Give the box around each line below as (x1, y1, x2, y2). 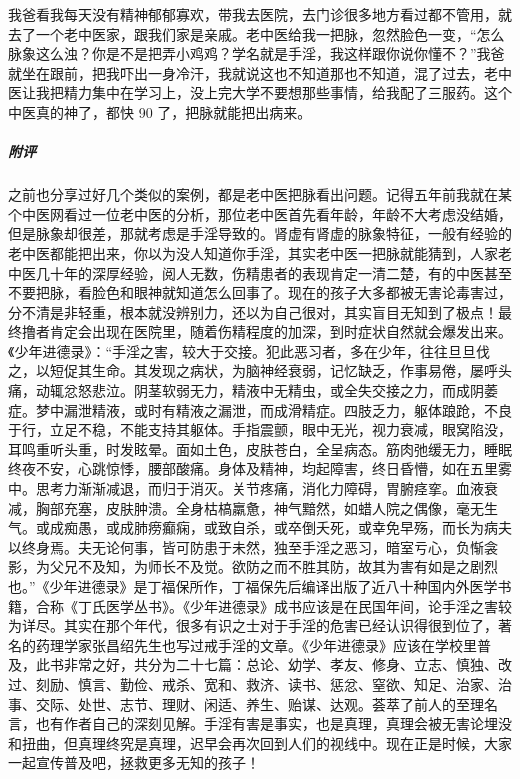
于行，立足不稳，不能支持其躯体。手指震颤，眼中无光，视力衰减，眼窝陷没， (8, 419, 512, 440)
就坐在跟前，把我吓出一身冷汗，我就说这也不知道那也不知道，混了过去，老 (8, 62, 498, 83)
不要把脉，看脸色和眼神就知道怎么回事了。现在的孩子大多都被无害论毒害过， (8, 282, 512, 303)
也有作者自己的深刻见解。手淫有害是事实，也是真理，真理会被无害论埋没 (35, 713, 512, 734)
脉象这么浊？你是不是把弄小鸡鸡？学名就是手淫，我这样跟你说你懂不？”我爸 (8, 43, 505, 64)
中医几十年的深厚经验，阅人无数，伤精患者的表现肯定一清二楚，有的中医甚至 (8, 262, 512, 283)
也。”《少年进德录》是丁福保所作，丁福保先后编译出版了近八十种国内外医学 (8, 576, 498, 596)
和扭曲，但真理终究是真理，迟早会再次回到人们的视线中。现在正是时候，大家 (8, 732, 512, 753)
